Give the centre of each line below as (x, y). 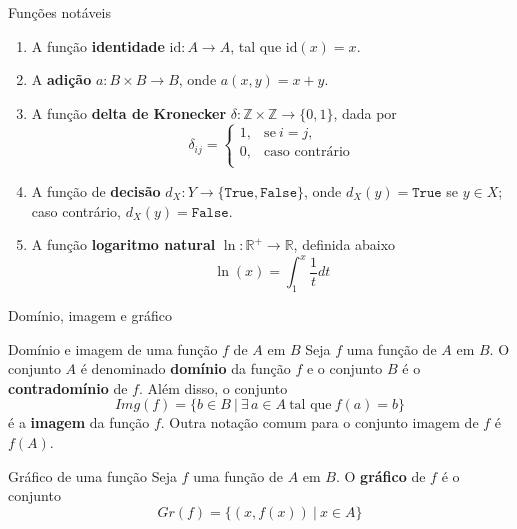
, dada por (365, 112)
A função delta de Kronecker (129, 112)
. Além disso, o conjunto (213, 387)
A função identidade (98, 45)
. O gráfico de (380, 475)
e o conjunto (344, 368)
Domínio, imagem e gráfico (90, 315)
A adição (61, 79)
